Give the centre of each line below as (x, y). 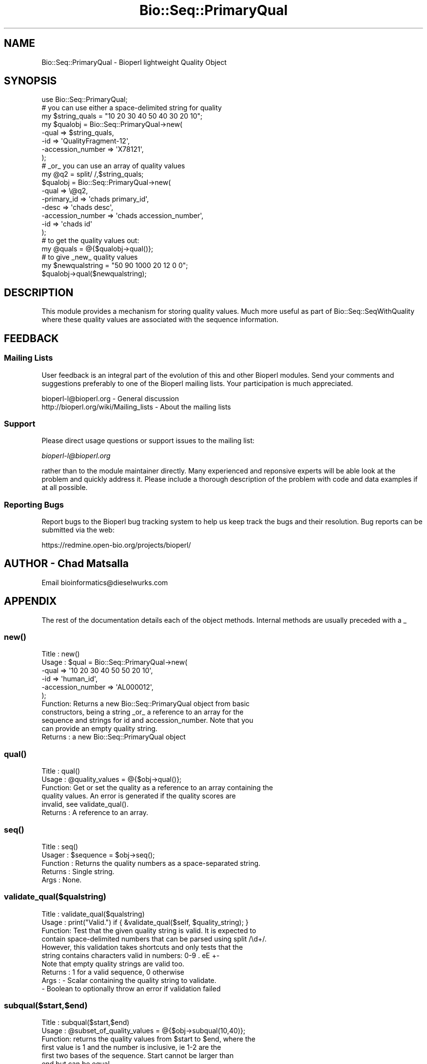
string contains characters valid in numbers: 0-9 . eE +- (131, 955)
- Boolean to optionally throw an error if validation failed (131, 988)
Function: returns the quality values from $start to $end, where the (148, 1039)
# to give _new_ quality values (90, 257)
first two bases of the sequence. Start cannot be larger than (138, 1056)
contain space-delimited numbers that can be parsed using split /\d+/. (154, 939)
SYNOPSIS (30, 81)
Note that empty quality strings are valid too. (113, 963)
